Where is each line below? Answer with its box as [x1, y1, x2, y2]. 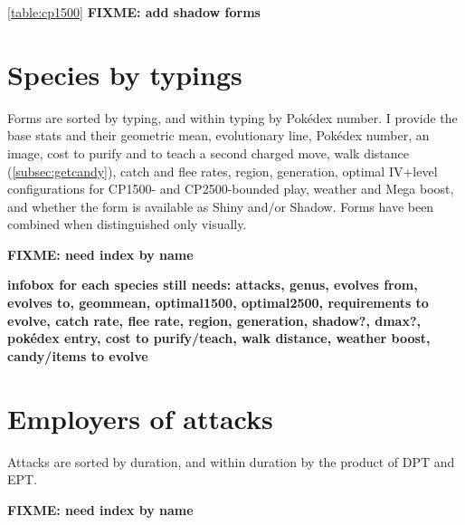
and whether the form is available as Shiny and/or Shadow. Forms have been [7, 196, 434, 215]
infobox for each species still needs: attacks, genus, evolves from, [7, 275, 418, 294]
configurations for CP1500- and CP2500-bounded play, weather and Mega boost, [7, 179, 454, 198]
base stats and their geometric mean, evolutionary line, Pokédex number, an [7, 126, 430, 145]
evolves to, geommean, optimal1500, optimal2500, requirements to [7, 293, 429, 312]
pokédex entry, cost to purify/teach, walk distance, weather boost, [7, 329, 431, 348]
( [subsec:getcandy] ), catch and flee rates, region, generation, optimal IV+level [7, 161, 438, 180]
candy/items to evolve [7, 346, 148, 365]
